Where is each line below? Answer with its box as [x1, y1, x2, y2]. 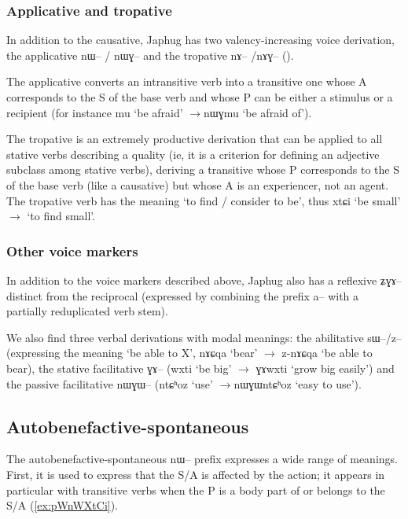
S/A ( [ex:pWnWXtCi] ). [6, 497, 119, 513]
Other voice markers [6, 241, 138, 260]
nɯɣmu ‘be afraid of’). [204, 104, 312, 120]
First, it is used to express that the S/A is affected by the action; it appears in [6, 466, 385, 482]
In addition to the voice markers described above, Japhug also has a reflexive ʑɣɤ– [6, 271, 402, 288]
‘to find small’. [27, 208, 96, 224]
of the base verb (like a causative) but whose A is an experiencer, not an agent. [6, 176, 389, 193]
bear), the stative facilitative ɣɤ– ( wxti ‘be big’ [6, 359, 232, 376]
